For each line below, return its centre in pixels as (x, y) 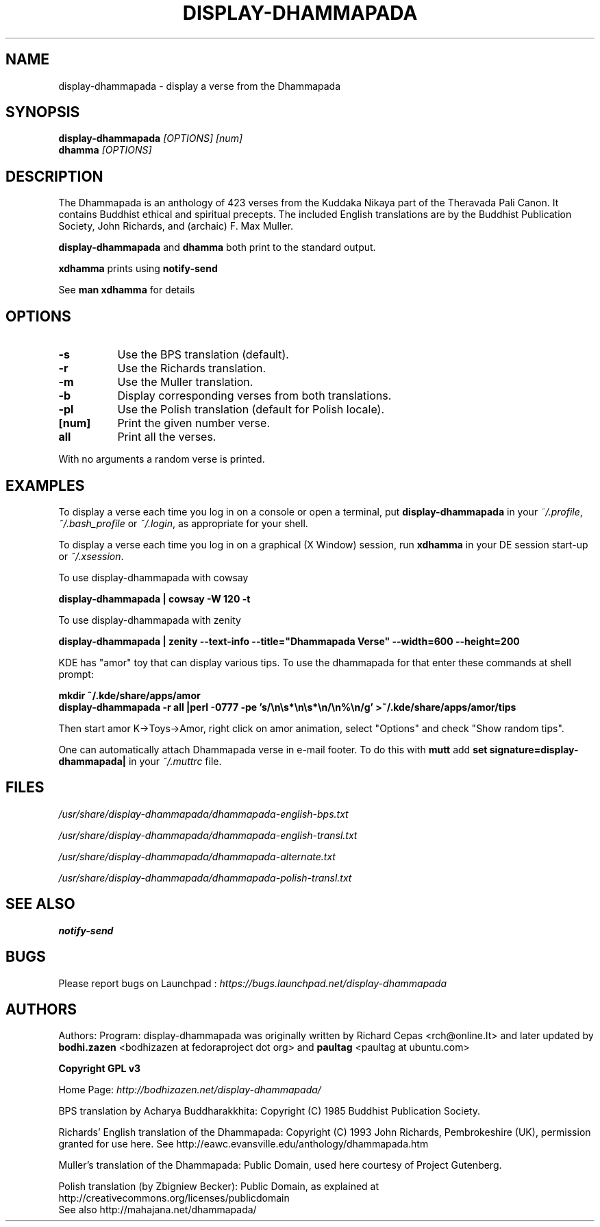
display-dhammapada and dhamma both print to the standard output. (217, 247)
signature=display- (534, 749)
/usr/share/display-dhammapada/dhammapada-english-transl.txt (208, 835)
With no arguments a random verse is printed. (162, 459)
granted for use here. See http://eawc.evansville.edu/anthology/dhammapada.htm (243, 1144)
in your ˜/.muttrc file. (175, 761)
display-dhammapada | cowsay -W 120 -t (154, 598)
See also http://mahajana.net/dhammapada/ (158, 1210)
